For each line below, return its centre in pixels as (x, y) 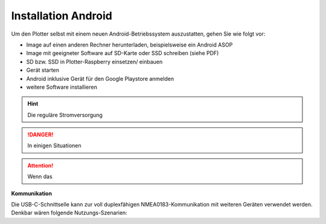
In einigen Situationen (54, 146)
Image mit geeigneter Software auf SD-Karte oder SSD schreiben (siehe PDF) (123, 53)
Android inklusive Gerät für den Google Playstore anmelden (100, 78)
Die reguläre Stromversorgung (65, 115)
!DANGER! (40, 135)
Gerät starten (43, 70)
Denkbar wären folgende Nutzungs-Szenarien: (69, 213)
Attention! (40, 165)
